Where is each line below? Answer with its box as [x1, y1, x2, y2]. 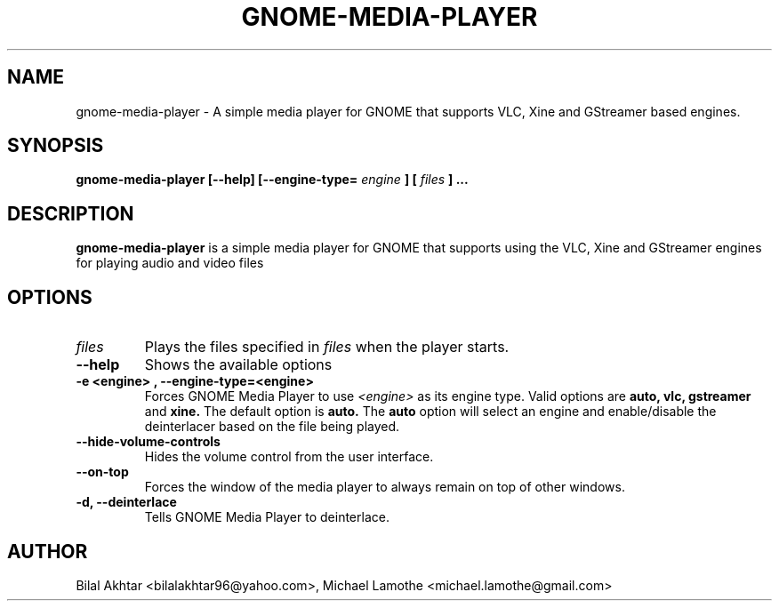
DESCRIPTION [7, 202, 134, 225]
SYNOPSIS [7, 134, 104, 157]
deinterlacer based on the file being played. [144, 419, 400, 435]
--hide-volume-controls [76, 434, 221, 450]
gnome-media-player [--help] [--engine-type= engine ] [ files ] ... [76, 172, 469, 188]
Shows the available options [144, 356, 333, 374]
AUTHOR [7, 540, 88, 563]
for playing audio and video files [76, 255, 264, 271]
